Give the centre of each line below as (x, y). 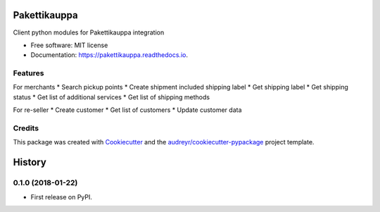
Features (28, 73)
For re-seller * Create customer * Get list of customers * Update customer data (127, 110)
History (30, 162)
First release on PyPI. (62, 197)
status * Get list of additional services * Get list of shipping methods (112, 97)
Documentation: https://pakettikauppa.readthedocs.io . (109, 55)
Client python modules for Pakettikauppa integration (89, 32)
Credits (26, 128)
